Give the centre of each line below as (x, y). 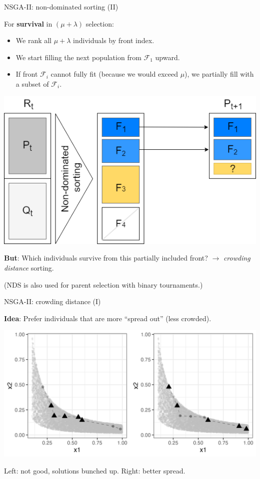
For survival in (28, 23)
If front (27, 74)
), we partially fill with (219, 74)
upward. (167, 57)
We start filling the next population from (78, 57)
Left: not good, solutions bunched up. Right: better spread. (95, 471)
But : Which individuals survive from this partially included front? (106, 258)
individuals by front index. (114, 40)
